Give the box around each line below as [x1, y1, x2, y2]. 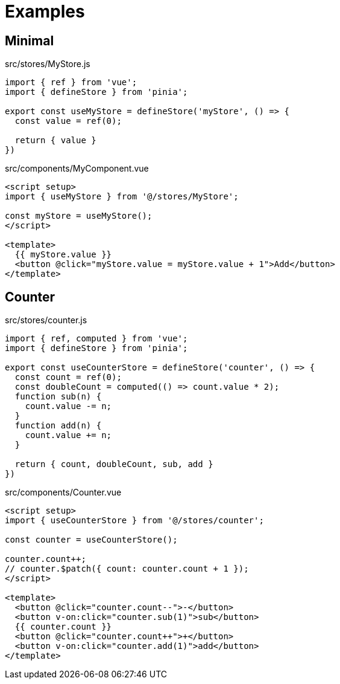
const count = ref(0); [14, 372, 122, 382]
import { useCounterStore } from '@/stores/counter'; [5, 515, 264, 526]
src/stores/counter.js [5, 315, 87, 326]
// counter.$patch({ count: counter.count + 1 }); [5, 564, 249, 574]
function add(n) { [14, 421, 102, 431]
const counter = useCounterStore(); [5, 535, 178, 545]
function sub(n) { [14, 392, 102, 402]
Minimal [5, 33, 54, 48]
